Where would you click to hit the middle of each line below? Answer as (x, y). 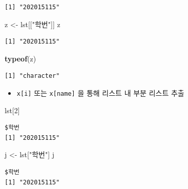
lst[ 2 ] (12, 110)
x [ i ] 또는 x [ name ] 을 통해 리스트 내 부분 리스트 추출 (100, 92)
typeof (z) (20, 58)
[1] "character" (32, 76)
